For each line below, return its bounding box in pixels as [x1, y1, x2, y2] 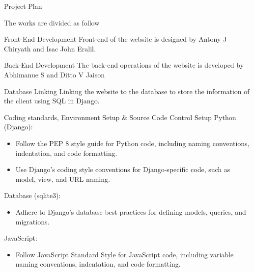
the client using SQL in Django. [4, 96, 100, 106]
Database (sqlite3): [4, 190, 61, 200]
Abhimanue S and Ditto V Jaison [4, 69, 105, 79]
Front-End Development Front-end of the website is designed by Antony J [4, 34, 227, 44]
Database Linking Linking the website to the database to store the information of [4, 86, 250, 96]
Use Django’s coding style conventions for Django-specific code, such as [15, 164, 230, 174]
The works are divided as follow [4, 17, 100, 27]
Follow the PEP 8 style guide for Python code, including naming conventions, [15, 138, 250, 148]
